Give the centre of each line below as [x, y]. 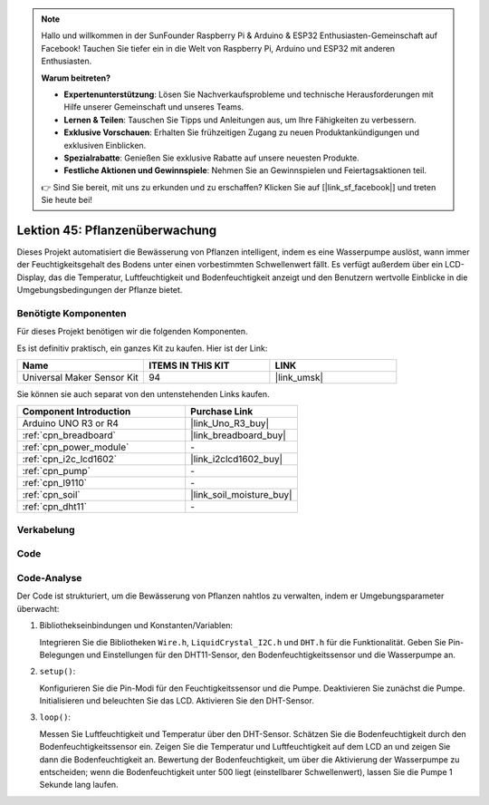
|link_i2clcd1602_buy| [237, 460]
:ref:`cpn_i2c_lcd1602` [70, 460]
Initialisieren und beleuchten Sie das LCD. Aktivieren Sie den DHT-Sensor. [177, 701]
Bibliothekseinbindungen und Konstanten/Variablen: [136, 626]
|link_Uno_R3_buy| [230, 423]
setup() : [58, 672]
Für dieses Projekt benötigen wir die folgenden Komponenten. [132, 332]
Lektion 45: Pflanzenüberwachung [117, 230]
